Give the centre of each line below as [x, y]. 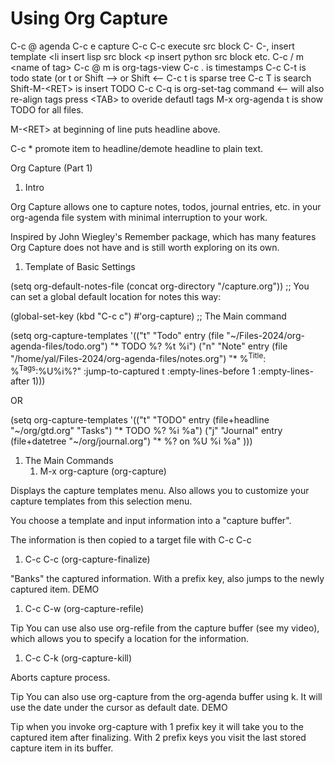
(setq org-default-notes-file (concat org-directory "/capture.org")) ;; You [160, 286]
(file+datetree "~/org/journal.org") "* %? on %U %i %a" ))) [131, 441]
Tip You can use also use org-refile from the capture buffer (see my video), [165, 628]
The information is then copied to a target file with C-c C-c [131, 540]
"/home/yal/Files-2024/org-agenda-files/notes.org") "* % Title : [138, 357]
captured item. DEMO [55, 589]
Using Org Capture [89, 18]
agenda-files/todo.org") [59, 346]
